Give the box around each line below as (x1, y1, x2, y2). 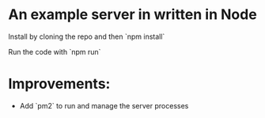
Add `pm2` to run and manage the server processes (19, 101, 189, 110)
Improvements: (8, 75, 111, 93)
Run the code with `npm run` (8, 47, 101, 56)
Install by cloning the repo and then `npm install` (8, 32, 165, 41)
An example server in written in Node (8, 6, 257, 24)
